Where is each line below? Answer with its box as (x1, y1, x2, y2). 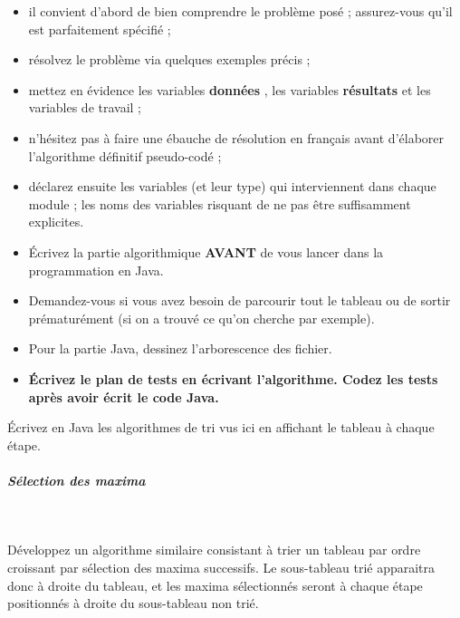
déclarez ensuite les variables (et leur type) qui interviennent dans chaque (28, 177, 436, 196)
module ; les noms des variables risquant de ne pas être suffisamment (28, 194, 411, 213)
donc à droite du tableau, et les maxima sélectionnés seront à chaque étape (7, 575, 423, 594)
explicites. (28, 212, 84, 231)
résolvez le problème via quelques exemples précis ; (28, 50, 311, 69)
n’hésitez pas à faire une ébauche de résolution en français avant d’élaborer (28, 128, 445, 147)
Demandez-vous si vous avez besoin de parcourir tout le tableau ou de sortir (28, 291, 451, 310)
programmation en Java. (28, 260, 164, 279)
